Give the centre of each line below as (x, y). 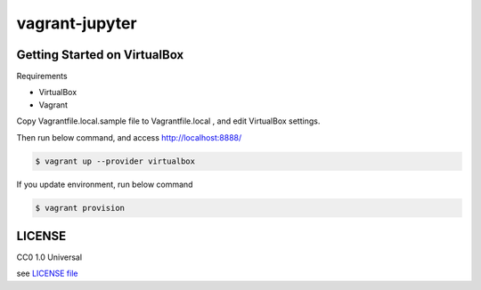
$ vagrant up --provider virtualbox (115, 161)
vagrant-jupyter (77, 23)
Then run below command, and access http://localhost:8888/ (129, 137)
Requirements (42, 77)
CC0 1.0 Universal (49, 257)
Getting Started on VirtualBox (100, 55)
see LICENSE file (47, 274)
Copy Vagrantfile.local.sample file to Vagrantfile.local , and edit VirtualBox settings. (168, 121)
